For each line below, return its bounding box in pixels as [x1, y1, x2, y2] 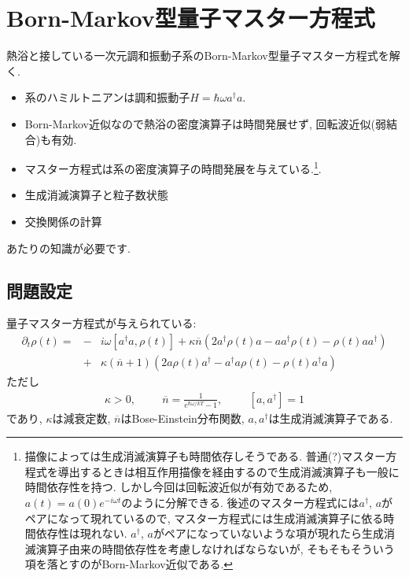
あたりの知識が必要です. [6, 239, 131, 256]
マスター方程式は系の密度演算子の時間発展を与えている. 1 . [24, 158, 322, 176]
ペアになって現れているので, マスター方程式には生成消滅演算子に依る [24, 509, 384, 526]
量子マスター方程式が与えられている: [6, 315, 197, 331]
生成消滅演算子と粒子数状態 [24, 187, 168, 203]
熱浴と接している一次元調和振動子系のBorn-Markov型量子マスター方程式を [6, 47, 389, 64]
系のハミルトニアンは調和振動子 [24, 89, 190, 105]
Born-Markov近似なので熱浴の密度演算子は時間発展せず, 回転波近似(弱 [24, 115, 386, 131]
